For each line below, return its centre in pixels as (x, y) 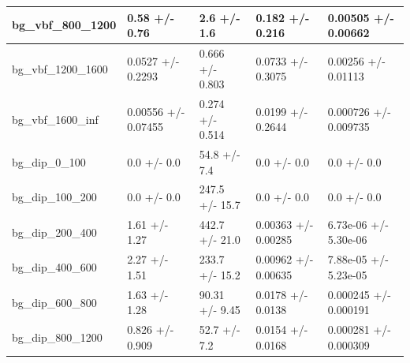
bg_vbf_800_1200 (64, 25)
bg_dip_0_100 (49, 161)
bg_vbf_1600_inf (55, 119)
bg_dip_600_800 (54, 302)
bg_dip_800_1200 (57, 337)
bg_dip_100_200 (54, 197)
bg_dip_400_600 (54, 267)
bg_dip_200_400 (54, 232)
